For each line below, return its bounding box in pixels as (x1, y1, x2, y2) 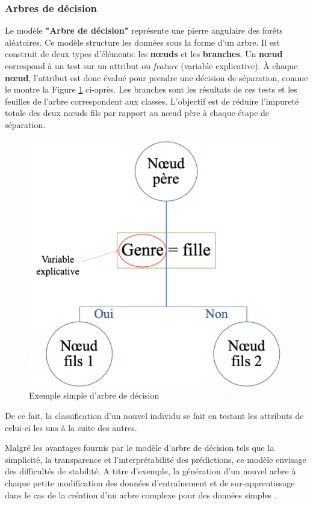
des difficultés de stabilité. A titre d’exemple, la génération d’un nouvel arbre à (5, 465, 296, 477)
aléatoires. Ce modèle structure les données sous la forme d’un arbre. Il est (5, 35, 280, 48)
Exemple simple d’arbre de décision (29, 389, 160, 402)
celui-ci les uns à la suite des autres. (5, 421, 137, 433)
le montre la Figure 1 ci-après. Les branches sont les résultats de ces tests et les (5, 83, 297, 96)
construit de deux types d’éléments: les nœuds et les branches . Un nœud (5, 47, 283, 60)
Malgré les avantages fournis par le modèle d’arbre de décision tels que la (5, 441, 274, 454)
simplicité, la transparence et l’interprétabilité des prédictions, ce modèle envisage (5, 453, 306, 465)
